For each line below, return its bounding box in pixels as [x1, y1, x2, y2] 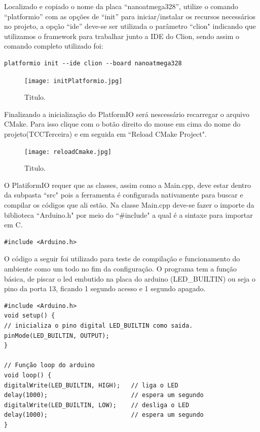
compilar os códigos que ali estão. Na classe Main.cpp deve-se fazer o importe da [4, 200, 254, 210]
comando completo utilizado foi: [4, 41, 103, 51]
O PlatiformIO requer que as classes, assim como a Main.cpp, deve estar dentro [4, 179, 251, 190]
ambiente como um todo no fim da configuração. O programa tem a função [4, 263, 237, 273]
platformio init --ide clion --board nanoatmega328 [4, 59, 182, 67]
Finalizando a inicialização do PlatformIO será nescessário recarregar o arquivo [4, 108, 250, 119]
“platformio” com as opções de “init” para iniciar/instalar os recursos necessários [4, 11, 255, 21]
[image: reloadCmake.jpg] [24, 148, 112, 155]
